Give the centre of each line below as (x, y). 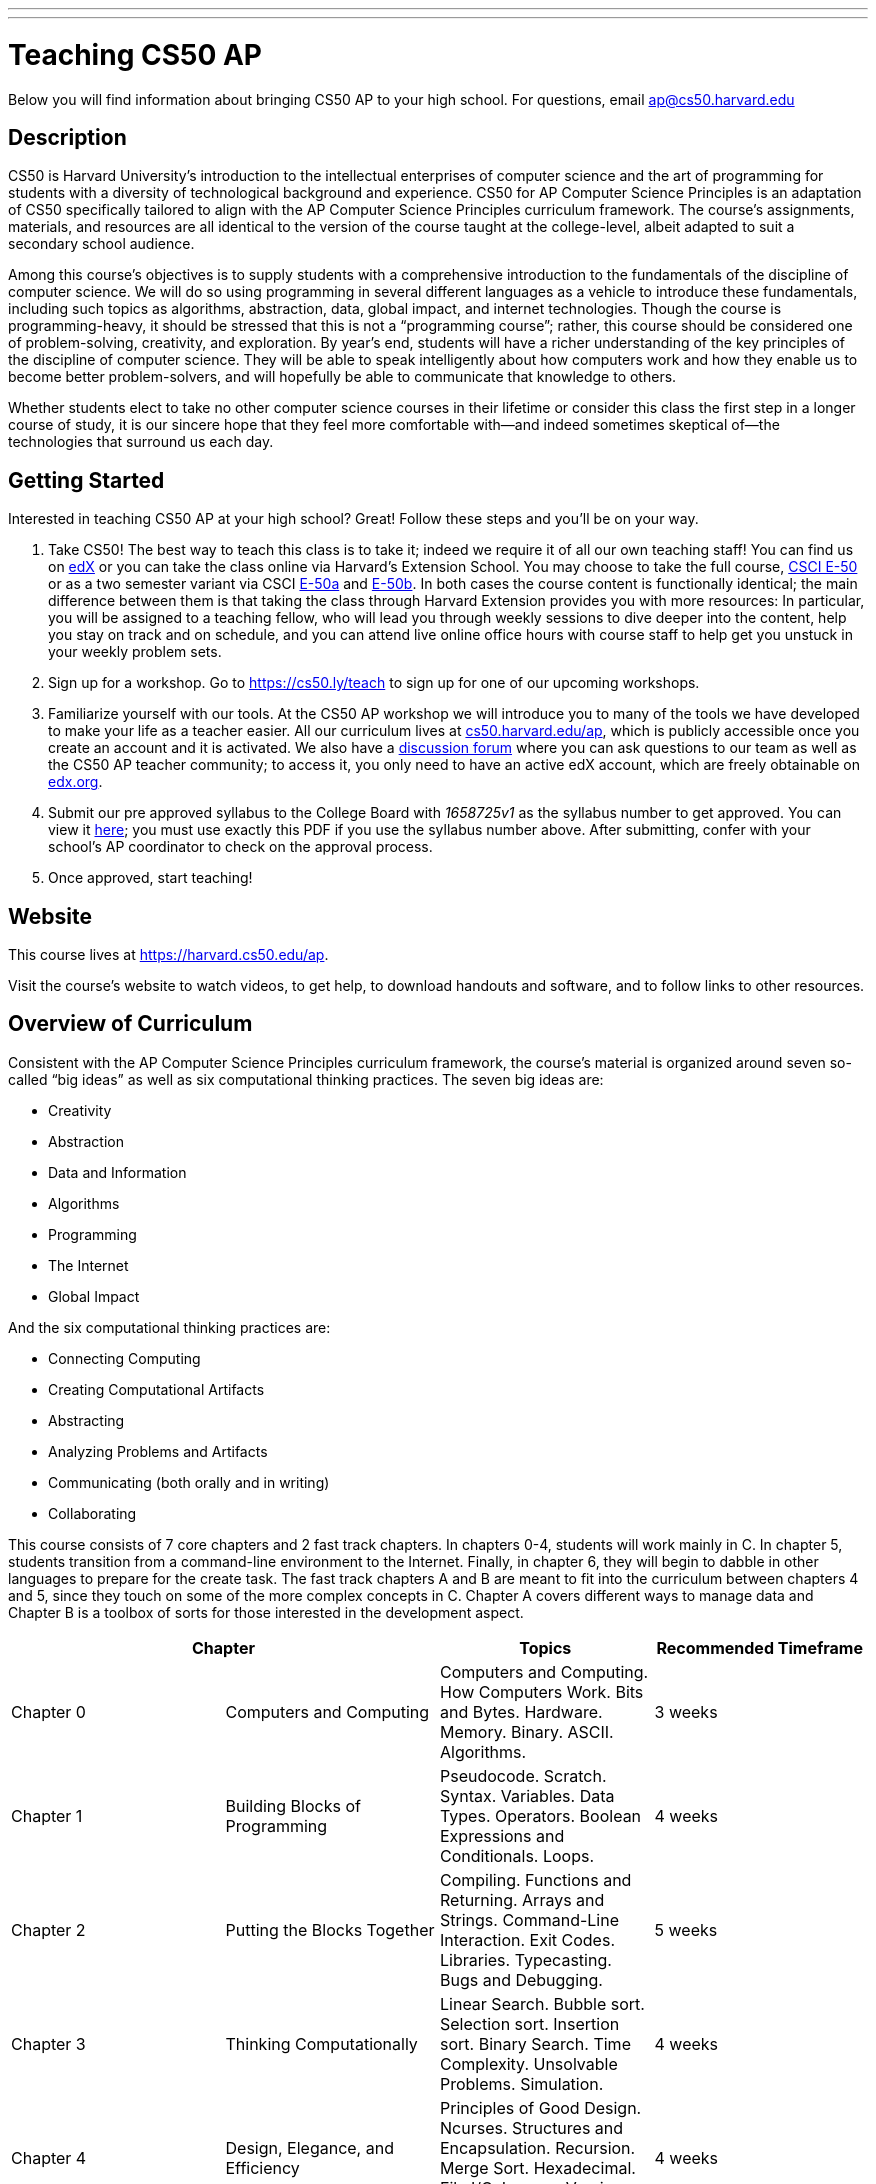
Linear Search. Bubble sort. (542, 2003)
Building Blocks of (293, 1805)
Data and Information (117, 1172)
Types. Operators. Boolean (541, 1815)
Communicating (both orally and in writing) (189, 1482)
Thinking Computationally (321, 2043)
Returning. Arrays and (522, 1899)
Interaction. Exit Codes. (527, 1939)
